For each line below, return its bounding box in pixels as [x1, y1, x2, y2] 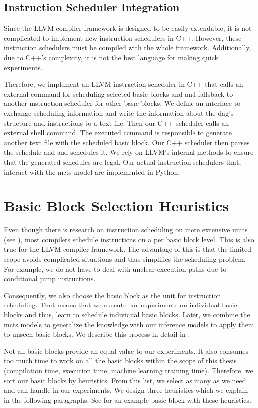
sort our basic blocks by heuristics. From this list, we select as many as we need [4, 375, 246, 385]
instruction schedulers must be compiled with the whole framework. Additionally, [4, 42, 251, 53]
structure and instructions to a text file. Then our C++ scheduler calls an [4, 117, 229, 128]
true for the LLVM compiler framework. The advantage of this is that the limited [4, 244, 252, 254]
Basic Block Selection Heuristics [4, 196, 229, 216]
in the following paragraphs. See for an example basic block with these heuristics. [4, 394, 251, 405]
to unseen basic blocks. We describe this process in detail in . [4, 329, 190, 339]
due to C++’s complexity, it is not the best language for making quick [4, 52, 218, 62]
